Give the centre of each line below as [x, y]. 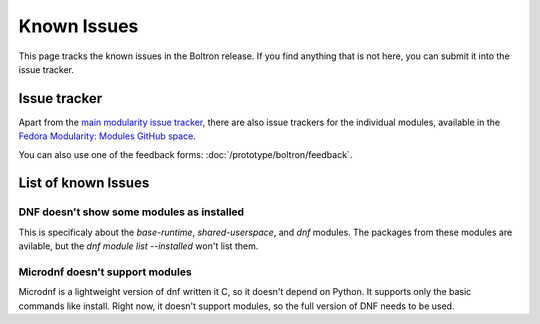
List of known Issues [84, 183]
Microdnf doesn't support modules [105, 272]
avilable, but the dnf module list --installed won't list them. [138, 246]
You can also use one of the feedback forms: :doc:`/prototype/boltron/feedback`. [185, 154]
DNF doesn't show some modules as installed [131, 212]
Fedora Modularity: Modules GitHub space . [107, 136]
